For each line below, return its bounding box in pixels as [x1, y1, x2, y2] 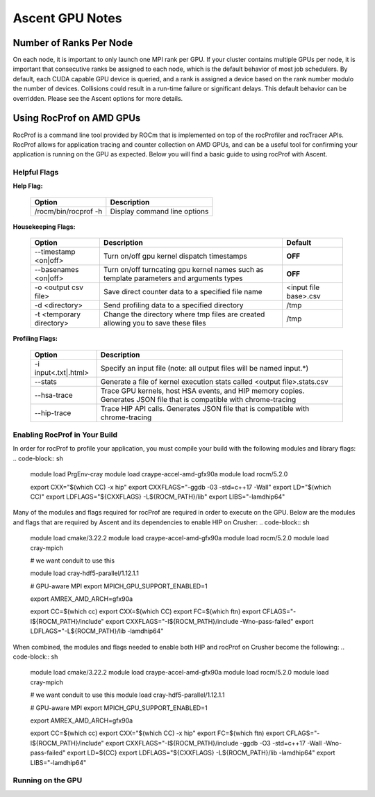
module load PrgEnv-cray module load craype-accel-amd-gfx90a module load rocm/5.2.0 [30, 470, 288, 478]
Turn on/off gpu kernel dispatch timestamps [103, 251, 248, 261]
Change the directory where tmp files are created [103, 309, 265, 319]
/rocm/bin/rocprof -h [34, 206, 103, 216]
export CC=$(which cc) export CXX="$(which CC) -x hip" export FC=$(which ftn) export [30, 729, 285, 737]
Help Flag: [12, 182, 43, 191]
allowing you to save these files [103, 319, 206, 328]
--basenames [34, 265, 79, 275]
